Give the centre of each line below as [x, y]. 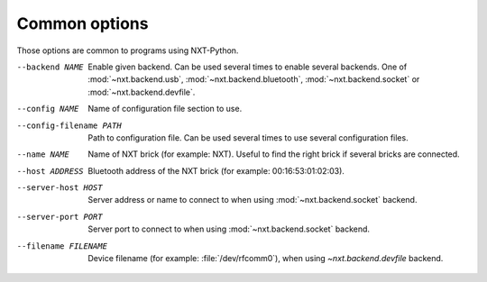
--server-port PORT [60, 217]
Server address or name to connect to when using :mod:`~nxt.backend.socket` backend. [253, 200]
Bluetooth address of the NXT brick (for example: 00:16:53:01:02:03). [216, 170]
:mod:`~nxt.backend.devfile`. [142, 92]
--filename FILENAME [62, 246]
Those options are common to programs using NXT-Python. [128, 50]
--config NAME [48, 109]
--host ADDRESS [51, 171]
